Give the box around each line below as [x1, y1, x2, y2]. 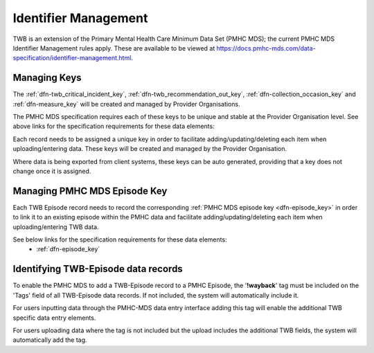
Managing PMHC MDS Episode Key [12, 185, 168, 197]
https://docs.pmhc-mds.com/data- [216, 44, 317, 52]
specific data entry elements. [12, 314, 96, 322]
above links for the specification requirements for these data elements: [12, 122, 215, 131]
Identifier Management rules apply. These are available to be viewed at [12, 44, 215, 52]
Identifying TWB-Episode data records [12, 263, 183, 275]
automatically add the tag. [12, 336, 87, 344]
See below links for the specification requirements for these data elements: [12, 235, 228, 244]
